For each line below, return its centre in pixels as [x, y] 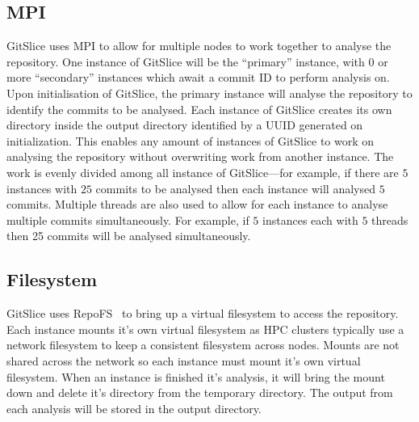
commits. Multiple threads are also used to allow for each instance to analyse [197, 204]
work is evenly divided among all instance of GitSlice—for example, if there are [203, 172]
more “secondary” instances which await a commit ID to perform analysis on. [198, 77]
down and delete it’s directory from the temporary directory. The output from [200, 392]
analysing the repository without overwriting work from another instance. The [200, 156]
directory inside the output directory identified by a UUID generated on [185, 125]
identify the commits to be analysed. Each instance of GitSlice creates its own [199, 109]
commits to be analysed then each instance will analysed [235, 188]
